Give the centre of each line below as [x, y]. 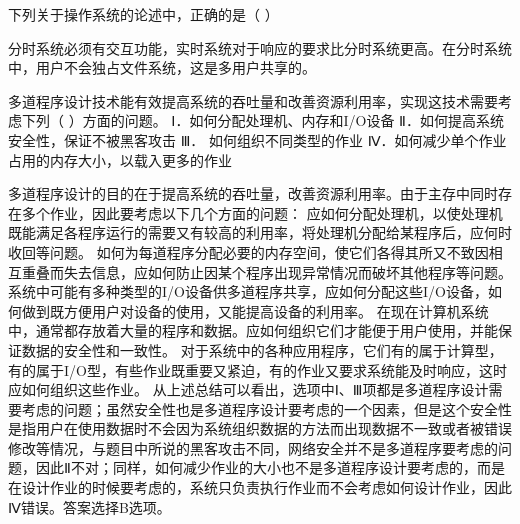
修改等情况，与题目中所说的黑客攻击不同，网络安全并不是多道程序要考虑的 [253, 447]
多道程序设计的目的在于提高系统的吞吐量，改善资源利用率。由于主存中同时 [253, 193]
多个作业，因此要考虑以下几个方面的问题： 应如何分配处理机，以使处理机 [262, 212]
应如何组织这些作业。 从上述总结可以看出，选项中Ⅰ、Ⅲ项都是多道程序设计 [248, 389]
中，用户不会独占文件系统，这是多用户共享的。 [162, 67]
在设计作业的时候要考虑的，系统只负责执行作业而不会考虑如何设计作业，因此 [260, 487]
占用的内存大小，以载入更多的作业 [120, 159]
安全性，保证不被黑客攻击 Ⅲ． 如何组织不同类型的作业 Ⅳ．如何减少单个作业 [257, 139]
